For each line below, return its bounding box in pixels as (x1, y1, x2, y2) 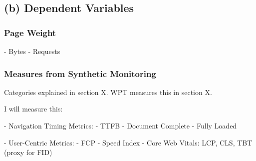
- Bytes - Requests (4, 46, 60, 56)
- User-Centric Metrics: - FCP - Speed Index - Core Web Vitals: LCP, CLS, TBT (4, 137, 253, 147)
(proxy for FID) (4, 147, 52, 157)
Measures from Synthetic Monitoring (4, 67, 156, 79)
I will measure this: (4, 103, 63, 114)
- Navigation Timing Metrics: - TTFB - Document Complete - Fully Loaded (4, 120, 237, 130)
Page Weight (4, 26, 56, 38)
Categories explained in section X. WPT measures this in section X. (4, 86, 212, 97)
